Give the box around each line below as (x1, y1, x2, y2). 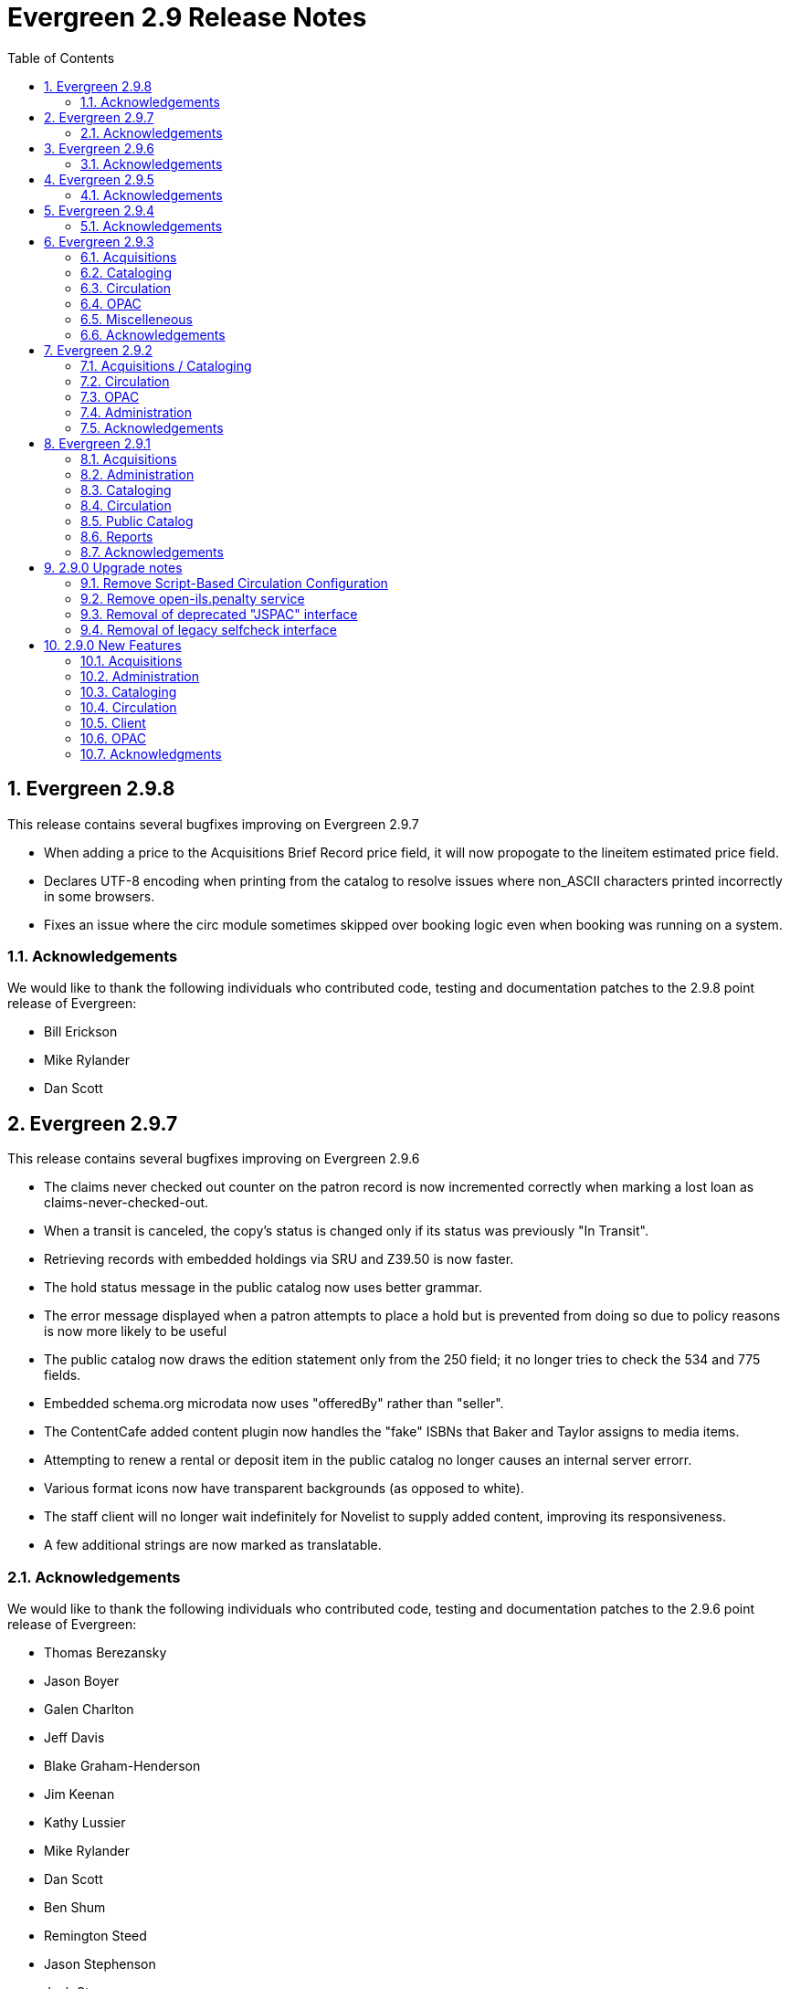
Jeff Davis (44, 1729, 105, 1745)
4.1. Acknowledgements (80, 186, 223, 203)
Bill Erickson (44, 1024, 118, 1040)
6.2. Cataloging (80, 264, 172, 280)
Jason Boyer (44, 1672, 120, 1689)
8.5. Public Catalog (80, 512, 194, 529)
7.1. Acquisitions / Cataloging (80, 357, 252, 374)
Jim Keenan (44, 1785, 115, 1802)
